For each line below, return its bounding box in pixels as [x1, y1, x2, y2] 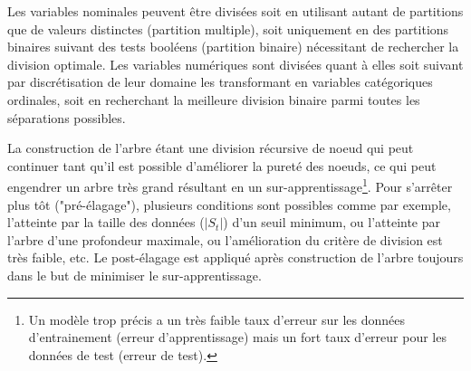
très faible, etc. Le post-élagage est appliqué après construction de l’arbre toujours [7, 248, 464, 267]
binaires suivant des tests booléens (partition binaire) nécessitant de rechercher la [7, 37, 459, 56]
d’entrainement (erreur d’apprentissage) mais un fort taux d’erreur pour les [28, 328, 447, 347]
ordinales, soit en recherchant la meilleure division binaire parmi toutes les [7, 90, 420, 109]
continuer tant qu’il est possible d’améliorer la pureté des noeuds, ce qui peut [7, 156, 437, 175]
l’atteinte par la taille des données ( [7, 213, 205, 232]
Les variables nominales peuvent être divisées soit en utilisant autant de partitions [7, 2, 464, 20]
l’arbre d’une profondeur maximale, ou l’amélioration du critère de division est [7, 230, 443, 249]
